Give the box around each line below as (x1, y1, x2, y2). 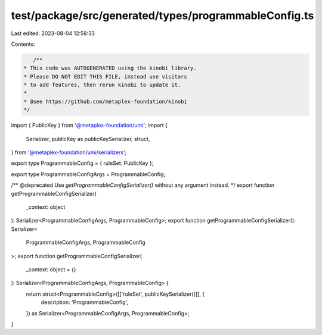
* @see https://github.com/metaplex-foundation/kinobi (23, 98, 187, 105)
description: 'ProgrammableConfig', (41, 299, 129, 306)
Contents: (11, 40, 35, 48)
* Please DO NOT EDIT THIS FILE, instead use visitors (23, 73, 187, 80)
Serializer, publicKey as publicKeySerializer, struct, (26, 135, 150, 142)
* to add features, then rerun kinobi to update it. (23, 82, 181, 89)
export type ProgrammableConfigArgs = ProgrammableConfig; (11, 170, 166, 178)
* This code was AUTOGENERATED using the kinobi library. (23, 65, 197, 71)
